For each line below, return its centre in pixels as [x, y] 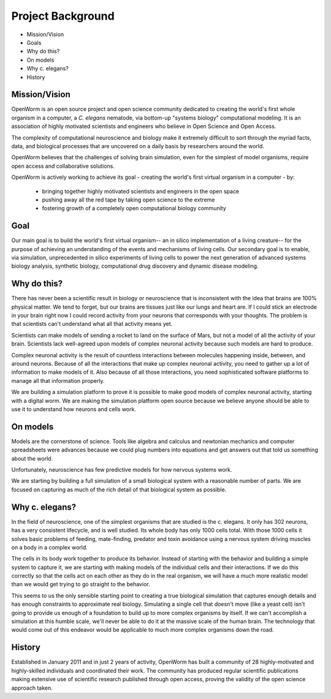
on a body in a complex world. [50, 547]
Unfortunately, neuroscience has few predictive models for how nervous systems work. [122, 470]
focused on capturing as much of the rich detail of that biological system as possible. [119, 489]
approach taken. [32, 688]
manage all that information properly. [58, 380]
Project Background [63, 16]
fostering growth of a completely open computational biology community [134, 208]
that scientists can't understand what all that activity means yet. [92, 324]
